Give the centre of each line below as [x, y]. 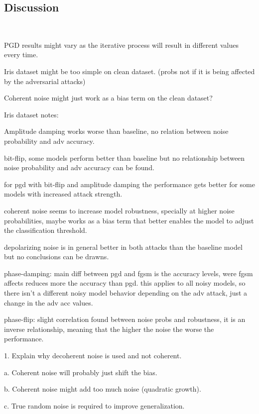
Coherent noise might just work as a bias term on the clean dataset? [108, 98]
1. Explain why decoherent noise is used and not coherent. [93, 356]
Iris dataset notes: [31, 114]
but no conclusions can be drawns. [57, 257]
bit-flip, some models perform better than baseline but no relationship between [125, 157]
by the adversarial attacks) [45, 81]
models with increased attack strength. [63, 194]
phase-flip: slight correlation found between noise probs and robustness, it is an [125, 319]
